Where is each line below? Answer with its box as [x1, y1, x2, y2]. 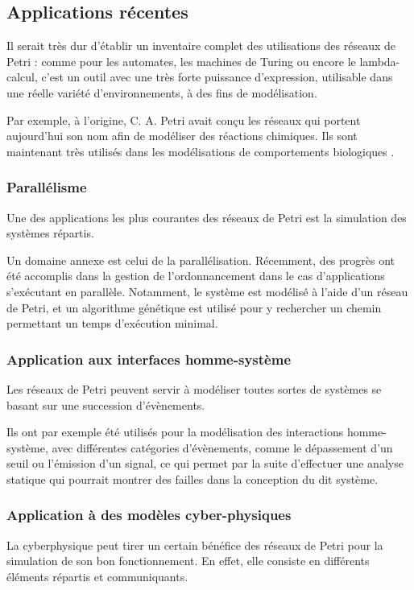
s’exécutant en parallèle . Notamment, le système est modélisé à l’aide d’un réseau [6, 283, 408, 299]
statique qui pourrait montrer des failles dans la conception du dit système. [6, 470, 379, 487]
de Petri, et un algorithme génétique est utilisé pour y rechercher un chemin [6, 299, 382, 316]
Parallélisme [6, 177, 87, 197]
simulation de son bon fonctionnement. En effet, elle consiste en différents [6, 552, 370, 569]
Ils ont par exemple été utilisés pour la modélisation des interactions [6, 423, 344, 440]
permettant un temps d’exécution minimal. [6, 315, 218, 332]
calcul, [6, 68, 38, 85]
